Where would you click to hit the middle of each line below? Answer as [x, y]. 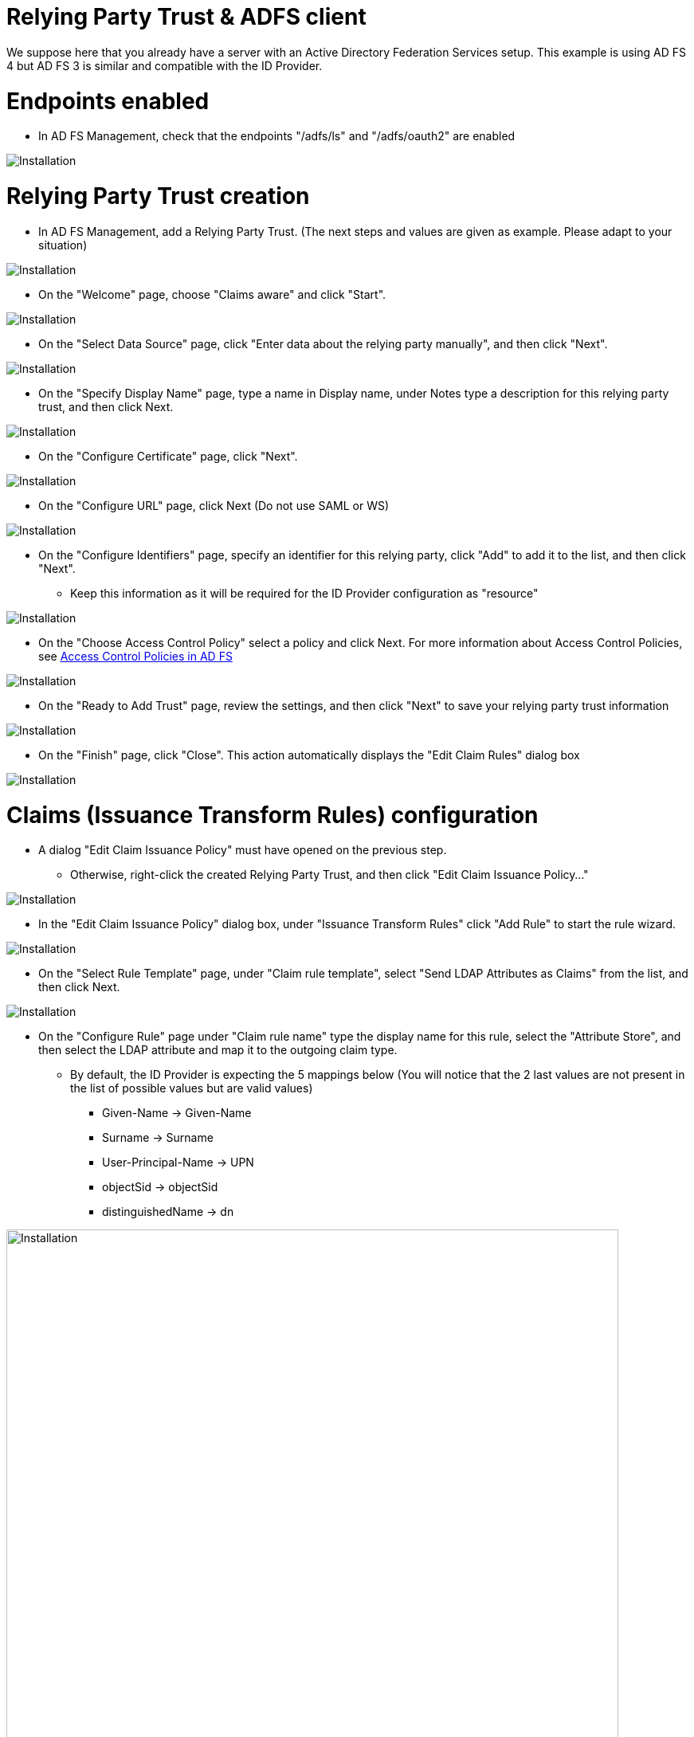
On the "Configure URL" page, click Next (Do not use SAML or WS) [214, 505]
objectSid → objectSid [160, 1187]
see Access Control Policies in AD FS [135, 656]
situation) [63, 245]
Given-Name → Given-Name [177, 1113]
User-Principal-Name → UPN [178, 1163]
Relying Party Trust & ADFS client [186, 17]
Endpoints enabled [108, 101]
